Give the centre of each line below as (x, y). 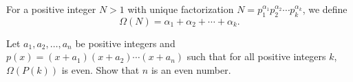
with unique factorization (181, 9)
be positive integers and (125, 43)
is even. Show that (100, 69)
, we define (325, 9)
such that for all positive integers (256, 56)
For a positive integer (51, 9)
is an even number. (191, 69)
